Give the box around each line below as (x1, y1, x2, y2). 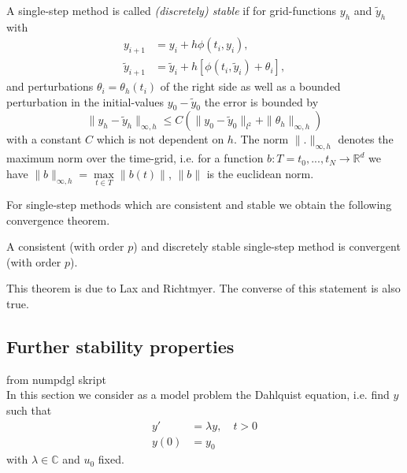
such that (6, 402, 52, 418)
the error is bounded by (204, 93, 319, 110)
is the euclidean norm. (206, 165, 314, 181)
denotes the (338, 131, 394, 147)
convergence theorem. (6, 211, 110, 228)
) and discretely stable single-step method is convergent (133, 238, 401, 255)
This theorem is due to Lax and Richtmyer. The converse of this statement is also (6, 280, 401, 296)
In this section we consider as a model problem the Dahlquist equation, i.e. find (6, 386, 390, 403)
